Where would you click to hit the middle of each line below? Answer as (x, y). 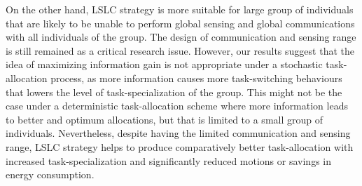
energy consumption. (50, 174)
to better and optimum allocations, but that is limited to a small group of (164, 119)
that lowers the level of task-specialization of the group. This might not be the (174, 92)
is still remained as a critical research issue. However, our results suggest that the (180, 50)
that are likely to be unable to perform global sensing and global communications (180, 23)
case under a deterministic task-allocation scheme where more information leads (177, 106)
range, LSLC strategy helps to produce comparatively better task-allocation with (180, 146)
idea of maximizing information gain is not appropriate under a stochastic (164, 64)
